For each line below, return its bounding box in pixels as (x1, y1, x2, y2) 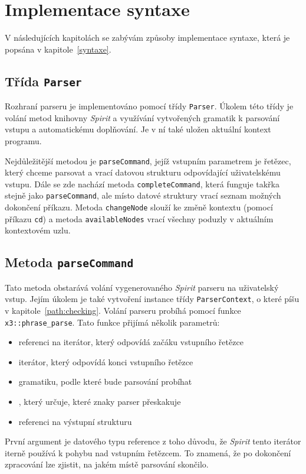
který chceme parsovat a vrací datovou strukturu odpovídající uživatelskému (5, 166, 281, 178)
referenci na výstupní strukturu (18, 415, 132, 427)
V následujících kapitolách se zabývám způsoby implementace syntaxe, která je (5, 31, 290, 44)
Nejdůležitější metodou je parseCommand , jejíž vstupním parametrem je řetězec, (5, 154, 291, 167)
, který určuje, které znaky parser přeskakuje (18, 395, 181, 408)
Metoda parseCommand (5, 253, 134, 271)
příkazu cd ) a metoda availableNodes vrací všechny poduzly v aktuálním (5, 212, 274, 225)
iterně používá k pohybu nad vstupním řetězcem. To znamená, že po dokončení (5, 446, 291, 459)
